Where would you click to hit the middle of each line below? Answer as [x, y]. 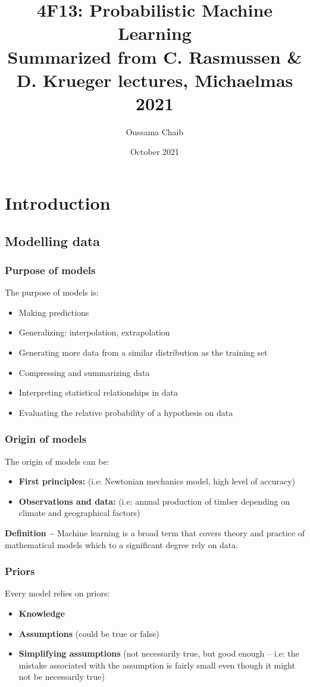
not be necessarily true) [62, 677]
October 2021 [155, 152]
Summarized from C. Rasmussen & [155, 56]
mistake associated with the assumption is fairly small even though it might [157, 665]
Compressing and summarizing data [84, 372]
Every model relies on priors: [57, 593]
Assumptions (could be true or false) [89, 633]
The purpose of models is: [52, 292]
